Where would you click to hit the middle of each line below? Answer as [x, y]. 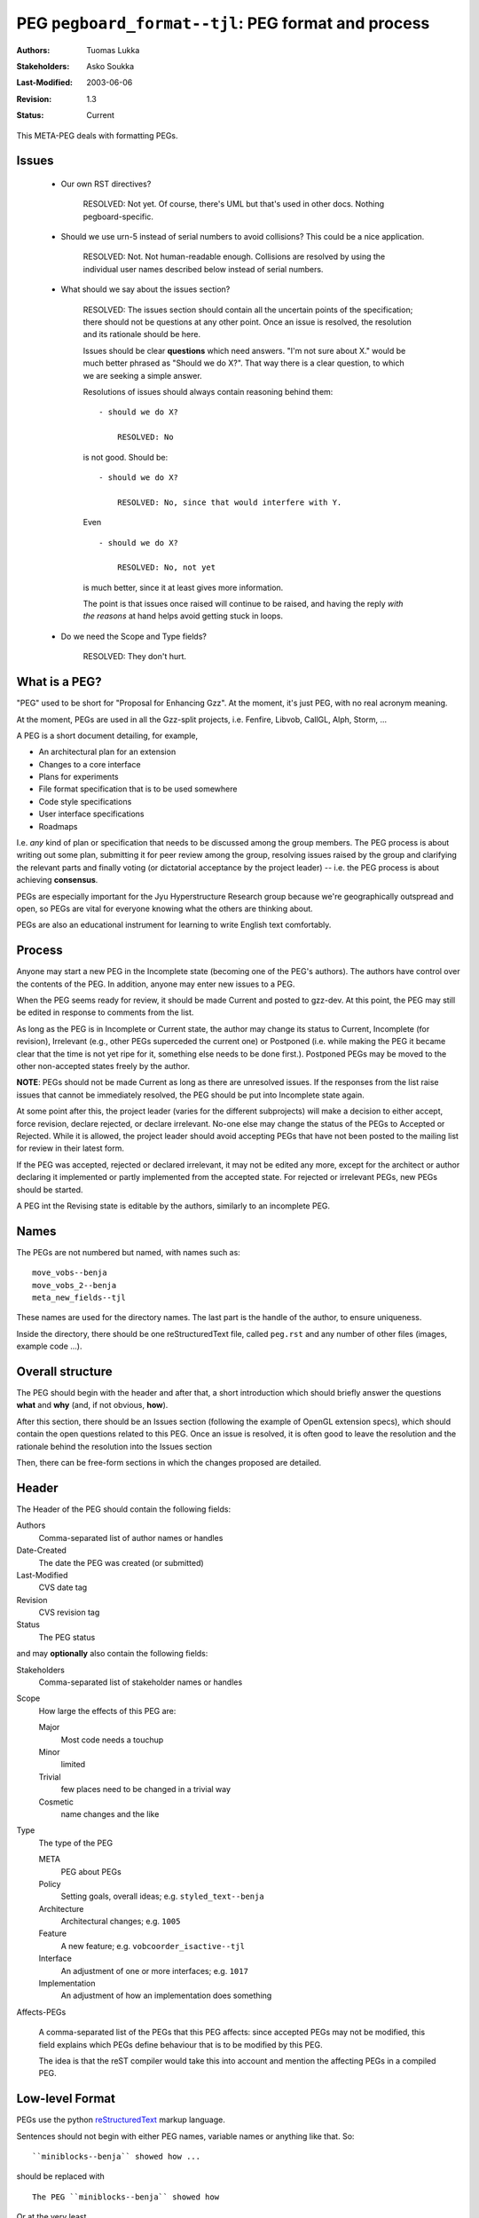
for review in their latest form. [70, 1148]
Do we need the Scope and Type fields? [134, 636]
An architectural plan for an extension [107, 752]
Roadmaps [58, 826]
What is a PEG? [59, 682]
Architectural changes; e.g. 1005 [121, 1922]
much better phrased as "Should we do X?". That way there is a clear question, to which [243, 363]
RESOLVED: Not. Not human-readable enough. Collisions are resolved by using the [234, 256]
